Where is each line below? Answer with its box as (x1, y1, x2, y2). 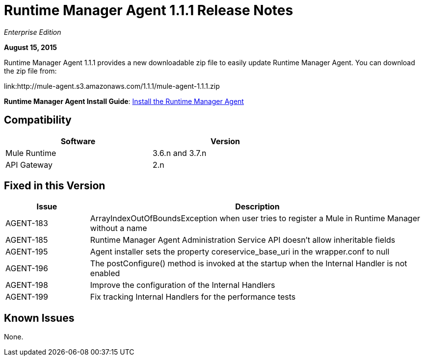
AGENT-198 (5, 280, 48, 290)
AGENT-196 (5, 263, 48, 274)
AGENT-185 (5, 235, 48, 245)
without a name (90, 223, 147, 233)
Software (60, 136, 96, 146)
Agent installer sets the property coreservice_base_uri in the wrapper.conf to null (90, 247, 390, 257)
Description (235, 202, 280, 212)
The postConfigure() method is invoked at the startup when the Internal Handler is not (90, 258, 407, 269)
